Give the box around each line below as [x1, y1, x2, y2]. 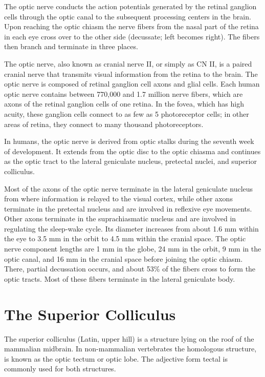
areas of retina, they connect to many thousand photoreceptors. [4, 118, 204, 129]
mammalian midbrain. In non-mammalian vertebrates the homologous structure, [4, 343, 257, 354]
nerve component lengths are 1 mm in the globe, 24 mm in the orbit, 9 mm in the [4, 243, 261, 254]
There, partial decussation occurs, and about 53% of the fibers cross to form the [4, 263, 256, 274]
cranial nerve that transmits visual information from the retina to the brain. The [4, 68, 258, 79]
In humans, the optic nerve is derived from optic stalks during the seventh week [4, 136, 254, 146]
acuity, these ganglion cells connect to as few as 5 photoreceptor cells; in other [4, 108, 249, 119]
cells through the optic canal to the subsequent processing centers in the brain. [4, 11, 251, 22]
